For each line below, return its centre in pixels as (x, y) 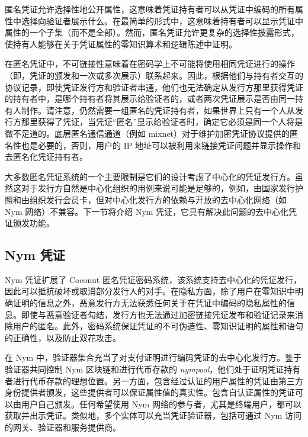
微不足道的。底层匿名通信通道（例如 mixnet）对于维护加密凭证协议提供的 (147, 133)
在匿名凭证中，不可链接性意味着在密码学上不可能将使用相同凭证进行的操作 (150, 64)
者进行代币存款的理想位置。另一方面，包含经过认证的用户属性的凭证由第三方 (154, 380)
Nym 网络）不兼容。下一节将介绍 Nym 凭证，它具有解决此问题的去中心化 (147, 211)
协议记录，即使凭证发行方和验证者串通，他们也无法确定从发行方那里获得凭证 (154, 87)
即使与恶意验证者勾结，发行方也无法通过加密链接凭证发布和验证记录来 (158, 314)
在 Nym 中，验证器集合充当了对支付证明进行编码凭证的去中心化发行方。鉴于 (153, 357)
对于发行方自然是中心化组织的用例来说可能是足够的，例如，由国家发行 (158, 188)
